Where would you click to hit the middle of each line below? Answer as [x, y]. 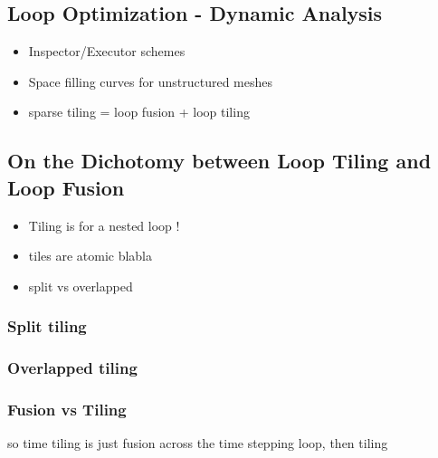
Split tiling [47, 326]
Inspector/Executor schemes [107, 51]
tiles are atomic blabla [90, 256]
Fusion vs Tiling [67, 409]
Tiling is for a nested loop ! [104, 225]
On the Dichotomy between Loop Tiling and [219, 161]
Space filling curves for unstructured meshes [150, 81]
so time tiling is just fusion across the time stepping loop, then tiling [198, 443]
